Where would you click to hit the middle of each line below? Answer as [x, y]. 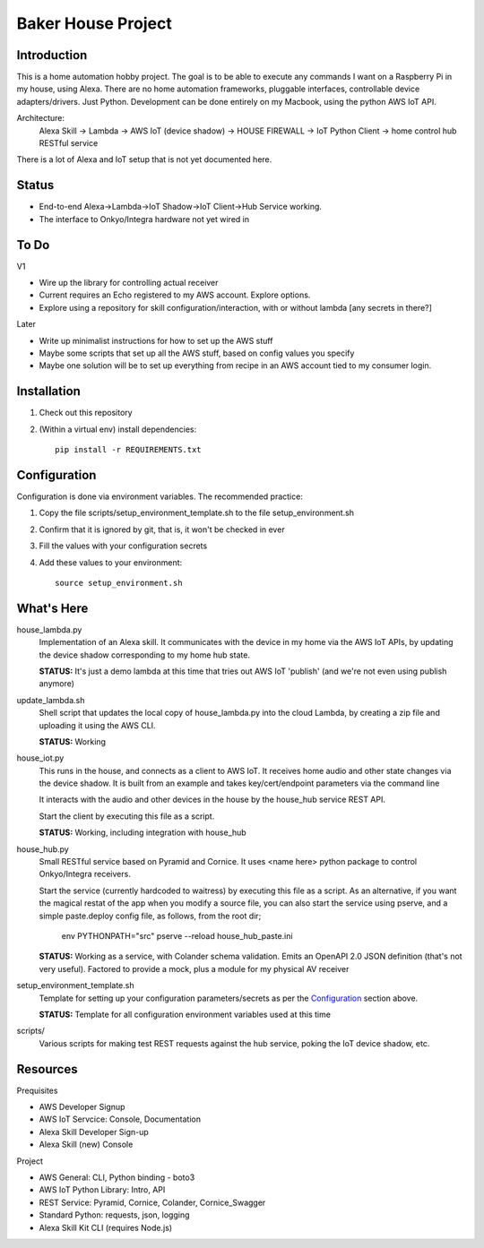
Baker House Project [94, 23]
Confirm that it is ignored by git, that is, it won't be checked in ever [162, 529]
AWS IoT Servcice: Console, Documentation [120, 1119]
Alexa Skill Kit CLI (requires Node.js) [106, 1227]
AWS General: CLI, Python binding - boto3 [117, 1177]
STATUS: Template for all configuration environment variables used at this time [185, 1014]
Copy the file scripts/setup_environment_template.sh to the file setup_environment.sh [196, 513]
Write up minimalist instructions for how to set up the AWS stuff [156, 340]
